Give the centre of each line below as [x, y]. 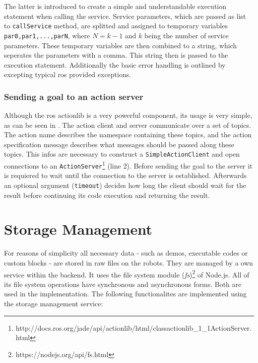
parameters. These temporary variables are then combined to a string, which [121, 45]
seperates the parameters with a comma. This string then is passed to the [116, 55]
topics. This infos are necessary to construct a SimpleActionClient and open [122, 154]
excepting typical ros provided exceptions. [68, 74]
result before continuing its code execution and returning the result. [107, 195]
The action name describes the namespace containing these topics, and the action [128, 135]
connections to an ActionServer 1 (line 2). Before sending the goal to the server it [128, 165]
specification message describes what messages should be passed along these [119, 144]
